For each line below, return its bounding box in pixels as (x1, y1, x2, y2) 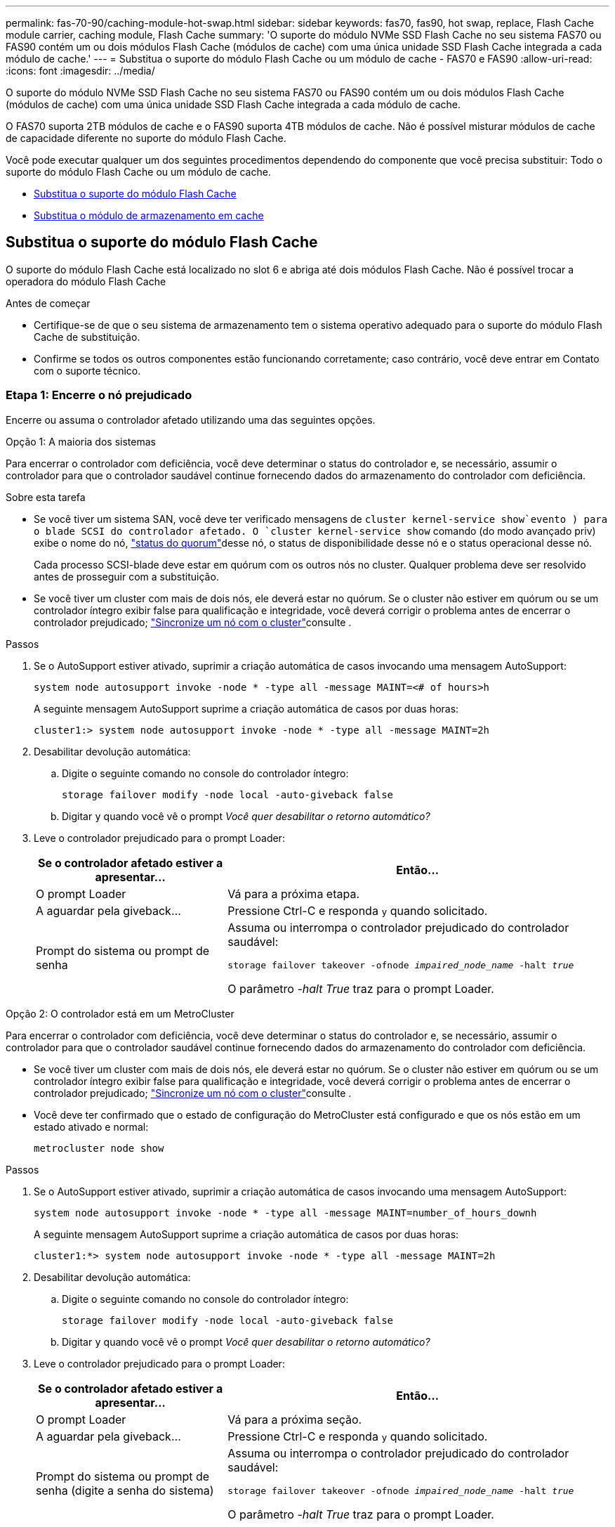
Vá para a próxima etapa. (227, 886, 360, 901)
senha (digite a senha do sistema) (36, 1483, 214, 1498)
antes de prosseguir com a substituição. (34, 570, 219, 583)
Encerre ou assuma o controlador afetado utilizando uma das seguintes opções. (6, 413, 376, 426)
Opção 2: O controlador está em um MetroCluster (6, 1007, 234, 1020)
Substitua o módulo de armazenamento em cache (34, 209, 264, 221)
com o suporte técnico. (34, 364, 141, 377)
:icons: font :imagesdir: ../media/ (6, 65, 155, 77)
